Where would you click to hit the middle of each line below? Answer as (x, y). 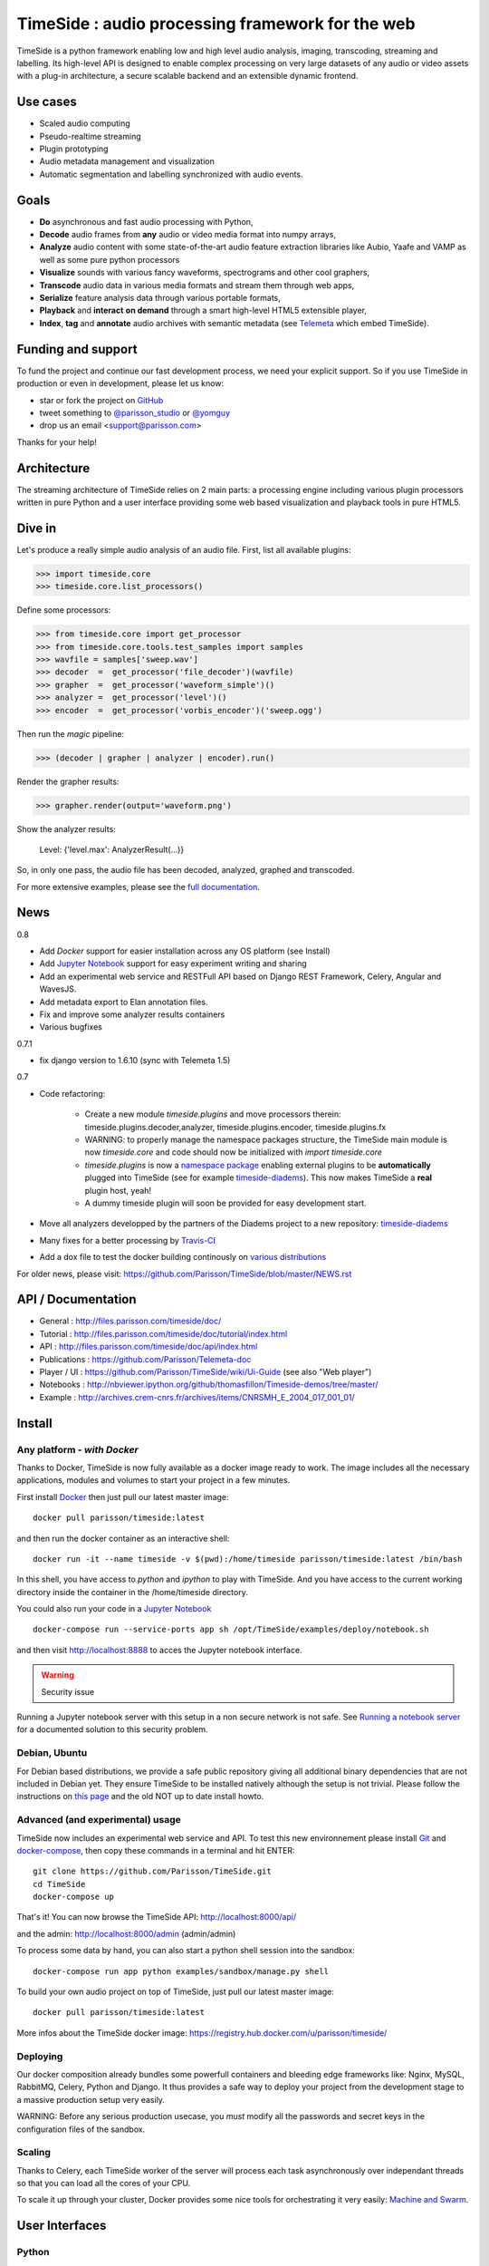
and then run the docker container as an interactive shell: (123, 1538)
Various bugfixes (71, 1027)
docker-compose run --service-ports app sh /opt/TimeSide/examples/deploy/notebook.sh (231, 1630)
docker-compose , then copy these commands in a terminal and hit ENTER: (156, 1850)
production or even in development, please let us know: (120, 383)
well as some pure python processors (110, 259)
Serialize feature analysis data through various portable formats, (160, 298)
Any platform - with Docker (78, 1449)
